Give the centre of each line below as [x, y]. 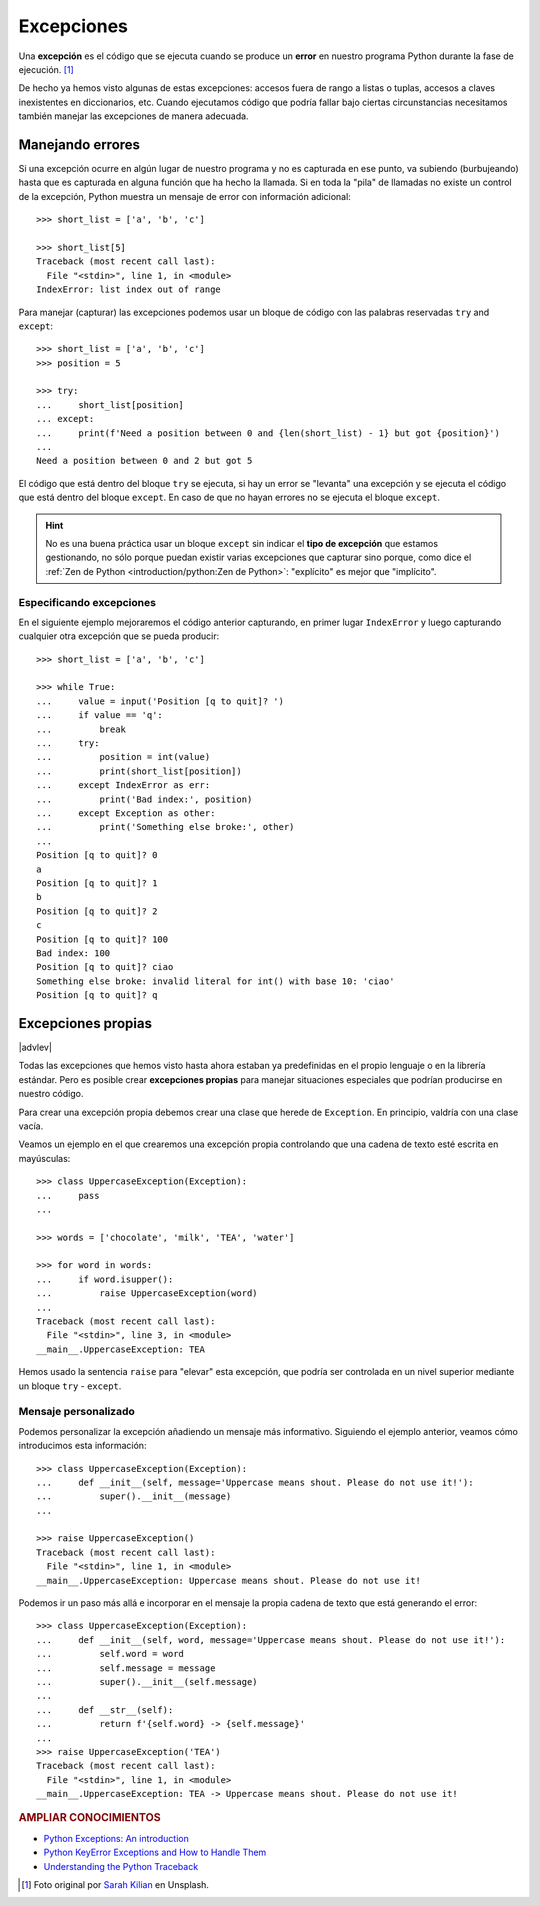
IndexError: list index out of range [129, 289]
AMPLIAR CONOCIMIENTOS [89, 1818]
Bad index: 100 [73, 953]
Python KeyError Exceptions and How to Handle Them [155, 1852]
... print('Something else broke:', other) [165, 827]
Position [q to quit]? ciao [105, 967]
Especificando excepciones [87, 602]
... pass [68, 1195]
